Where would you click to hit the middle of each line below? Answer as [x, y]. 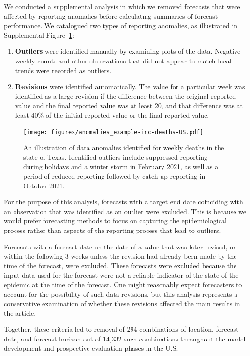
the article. [20, 313]
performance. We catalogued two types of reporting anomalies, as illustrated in [121, 25]
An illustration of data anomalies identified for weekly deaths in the [124, 147]
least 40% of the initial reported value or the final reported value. [112, 115]
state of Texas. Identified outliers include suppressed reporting [115, 157]
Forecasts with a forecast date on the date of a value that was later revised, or [120, 246]
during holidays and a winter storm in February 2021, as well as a [121, 166]
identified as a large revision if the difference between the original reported [125, 96]
